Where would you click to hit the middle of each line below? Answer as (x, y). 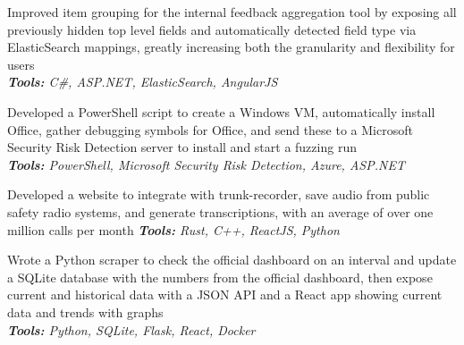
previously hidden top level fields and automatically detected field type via (212, 29)
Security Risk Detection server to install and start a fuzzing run (182, 147)
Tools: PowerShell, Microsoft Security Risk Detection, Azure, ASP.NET (206, 164)
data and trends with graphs (85, 311)
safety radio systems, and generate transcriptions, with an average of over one (220, 211)
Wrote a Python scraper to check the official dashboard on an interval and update (232, 260)
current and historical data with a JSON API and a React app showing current (225, 295)
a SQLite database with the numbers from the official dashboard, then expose (220, 277)
